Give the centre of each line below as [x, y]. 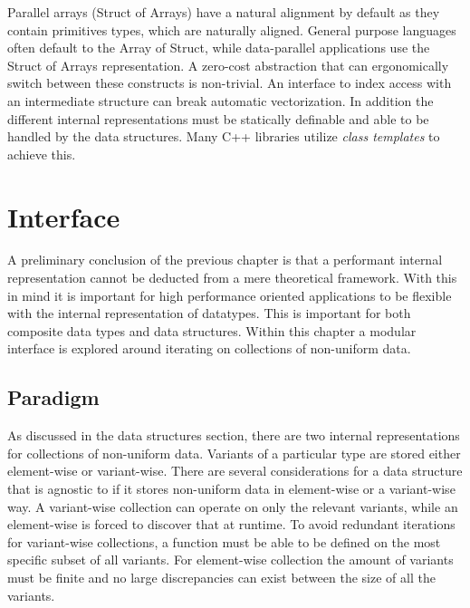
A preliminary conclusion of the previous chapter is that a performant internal [225, 260]
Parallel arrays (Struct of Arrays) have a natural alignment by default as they [224, 12]
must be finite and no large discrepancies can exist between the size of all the [221, 577]
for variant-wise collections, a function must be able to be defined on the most [224, 541]
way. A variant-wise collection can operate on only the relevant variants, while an [233, 506]
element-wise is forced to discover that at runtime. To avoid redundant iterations [231, 524]
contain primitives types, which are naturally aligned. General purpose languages [232, 29]
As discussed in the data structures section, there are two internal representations [234, 435]
